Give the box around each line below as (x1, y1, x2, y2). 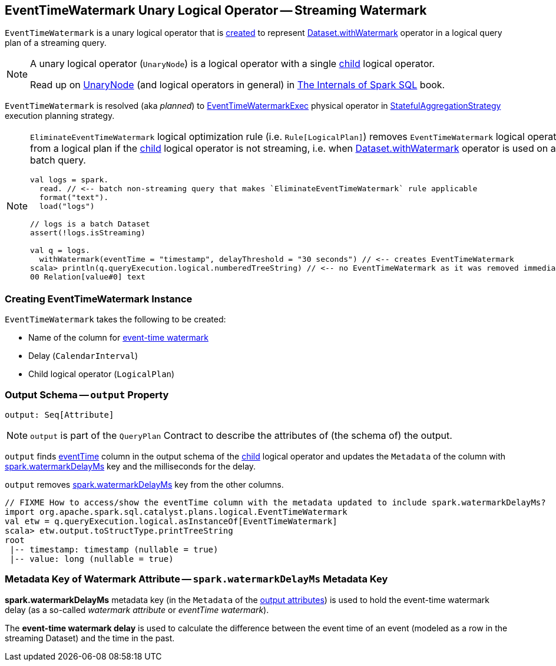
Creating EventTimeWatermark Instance (5, 292, 193, 305)
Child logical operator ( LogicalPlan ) (28, 369, 175, 379)
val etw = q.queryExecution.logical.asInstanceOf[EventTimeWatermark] (5, 516, 337, 526)
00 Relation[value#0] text (30, 272, 145, 282)
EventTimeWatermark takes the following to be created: (5, 314, 226, 325)
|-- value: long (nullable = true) (9, 554, 174, 564)
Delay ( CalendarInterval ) (28, 351, 138, 361)
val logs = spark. (30, 175, 109, 185)
